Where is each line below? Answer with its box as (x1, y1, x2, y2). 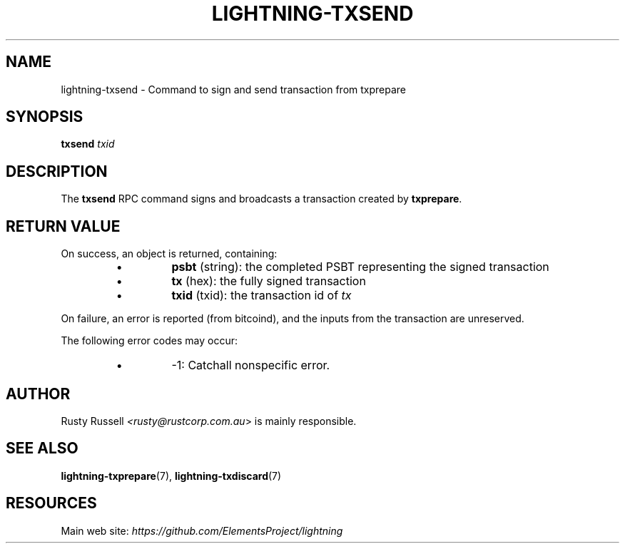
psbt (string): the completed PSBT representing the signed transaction (171, 260, 549, 274)
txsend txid (61, 138, 115, 150)
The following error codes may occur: (61, 334, 238, 347)
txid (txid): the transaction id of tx (171, 288, 352, 303)
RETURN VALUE (6, 217, 121, 235)
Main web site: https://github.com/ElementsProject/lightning (61, 524, 343, 537)
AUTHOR (6, 384, 71, 403)
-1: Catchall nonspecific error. (171, 358, 330, 373)
